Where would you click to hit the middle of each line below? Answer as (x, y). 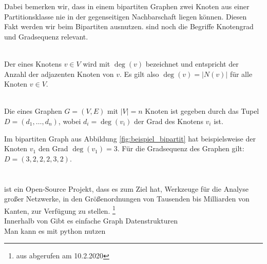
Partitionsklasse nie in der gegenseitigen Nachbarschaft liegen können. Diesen (126, 16)
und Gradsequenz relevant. (46, 36)
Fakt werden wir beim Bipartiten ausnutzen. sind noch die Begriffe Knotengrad (129, 26)
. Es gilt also (139, 74)
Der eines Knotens (33, 63)
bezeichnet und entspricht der (192, 63)
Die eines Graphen (33, 111)
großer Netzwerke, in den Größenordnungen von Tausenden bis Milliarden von (127, 199)
